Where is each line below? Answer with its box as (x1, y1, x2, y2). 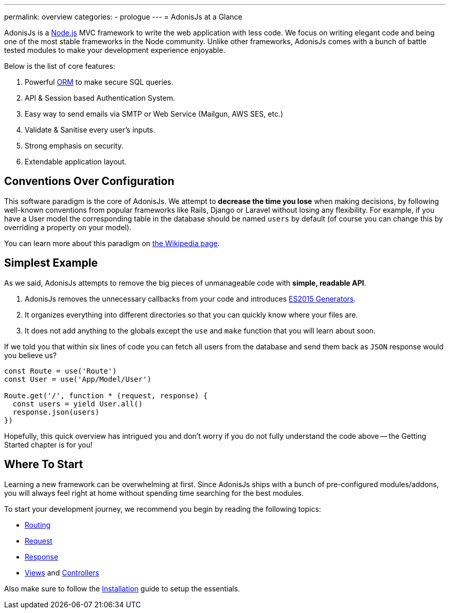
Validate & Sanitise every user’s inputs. (25, 125, 156, 134)
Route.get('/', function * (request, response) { (4, 391, 208, 400)
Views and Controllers (25, 568, 99, 577)
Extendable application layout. (25, 157, 126, 166)
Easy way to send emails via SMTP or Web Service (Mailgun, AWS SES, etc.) (25, 109, 284, 118)
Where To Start (4, 458, 83, 471)
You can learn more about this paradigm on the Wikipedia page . (4, 238, 220, 248)
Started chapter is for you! (4, 440, 93, 449)
